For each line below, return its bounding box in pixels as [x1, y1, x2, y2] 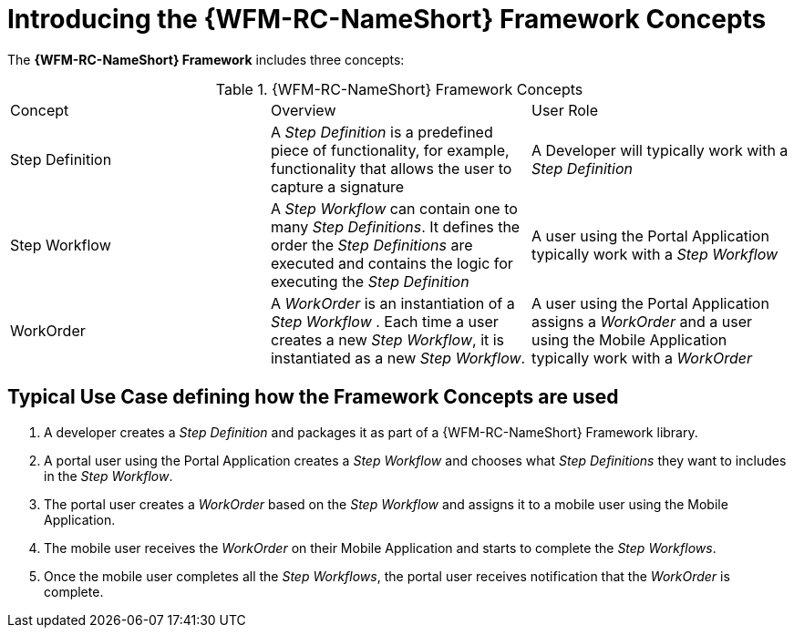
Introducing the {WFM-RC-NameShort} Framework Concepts [7, 4, 767, 35]
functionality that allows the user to [270, 159, 512, 178]
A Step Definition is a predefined [270, 122, 493, 141]
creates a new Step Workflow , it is [270, 330, 505, 349]
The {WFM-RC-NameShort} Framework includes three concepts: [7, 51, 405, 67]
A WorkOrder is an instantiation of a [270, 293, 515, 312]
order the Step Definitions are [270, 235, 473, 254]
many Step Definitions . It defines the [270, 217, 521, 236]
